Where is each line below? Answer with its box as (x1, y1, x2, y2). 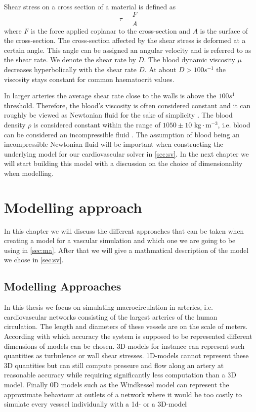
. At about (144, 64, 176, 75)
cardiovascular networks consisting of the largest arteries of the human (4, 311, 217, 322)
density (4, 120, 26, 129)
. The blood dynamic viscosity (144, 54, 235, 65)
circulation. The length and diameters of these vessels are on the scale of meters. (4, 321, 248, 331)
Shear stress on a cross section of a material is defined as (4, 1, 176, 11)
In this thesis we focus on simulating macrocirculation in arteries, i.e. (4, 302, 213, 312)
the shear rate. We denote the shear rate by (4, 54, 136, 65)
